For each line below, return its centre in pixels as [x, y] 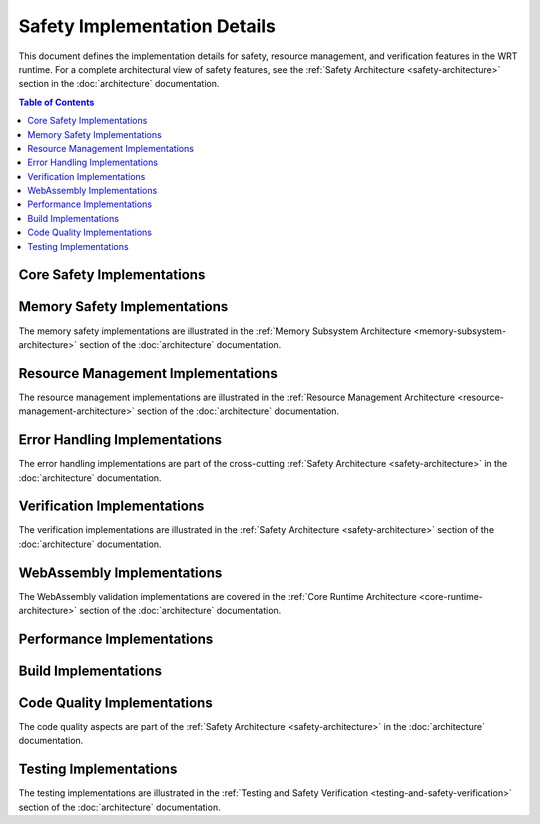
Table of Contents [56, 102]
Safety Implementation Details [147, 26]
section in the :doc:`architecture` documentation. [119, 84]
